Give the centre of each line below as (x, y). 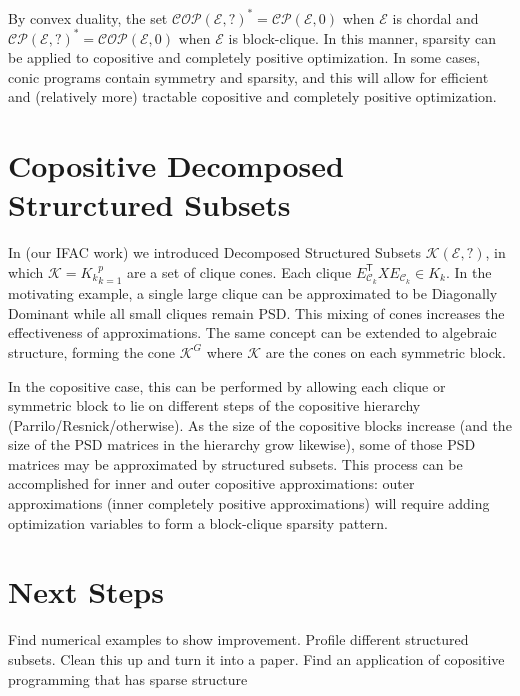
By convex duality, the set (88, 17)
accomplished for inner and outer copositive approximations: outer (211, 483)
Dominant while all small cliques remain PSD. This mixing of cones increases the (256, 312)
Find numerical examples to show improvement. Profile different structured (238, 639)
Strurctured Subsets (149, 204)
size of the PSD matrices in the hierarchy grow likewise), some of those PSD (242, 444)
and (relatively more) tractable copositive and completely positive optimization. (252, 96)
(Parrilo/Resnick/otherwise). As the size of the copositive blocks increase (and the (260, 424)
